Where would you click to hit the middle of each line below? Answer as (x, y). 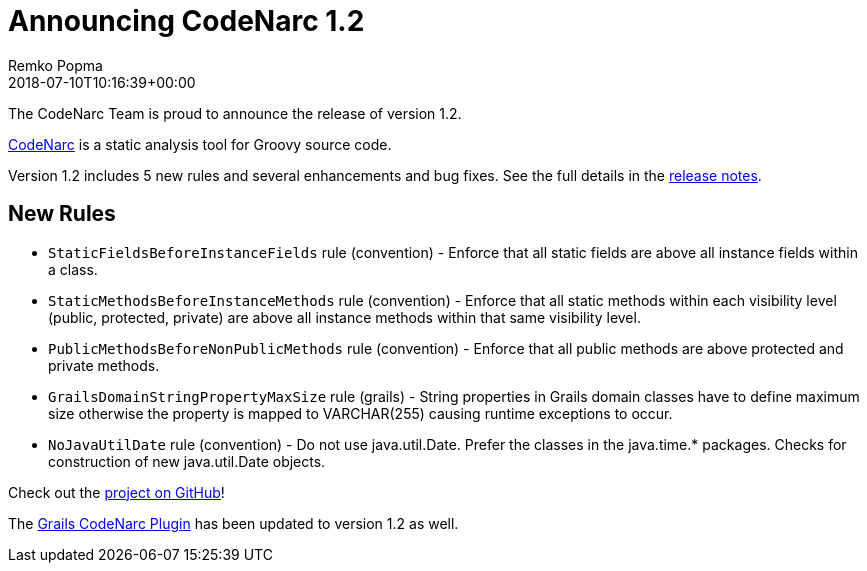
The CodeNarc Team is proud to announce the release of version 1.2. (235, 113)
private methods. (104, 365)
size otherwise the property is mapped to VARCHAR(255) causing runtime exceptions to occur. (360, 413)
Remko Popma (55, 65)
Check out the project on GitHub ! (116, 492)
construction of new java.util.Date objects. (187, 461)
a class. (73, 269)
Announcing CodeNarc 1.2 (186, 21)
